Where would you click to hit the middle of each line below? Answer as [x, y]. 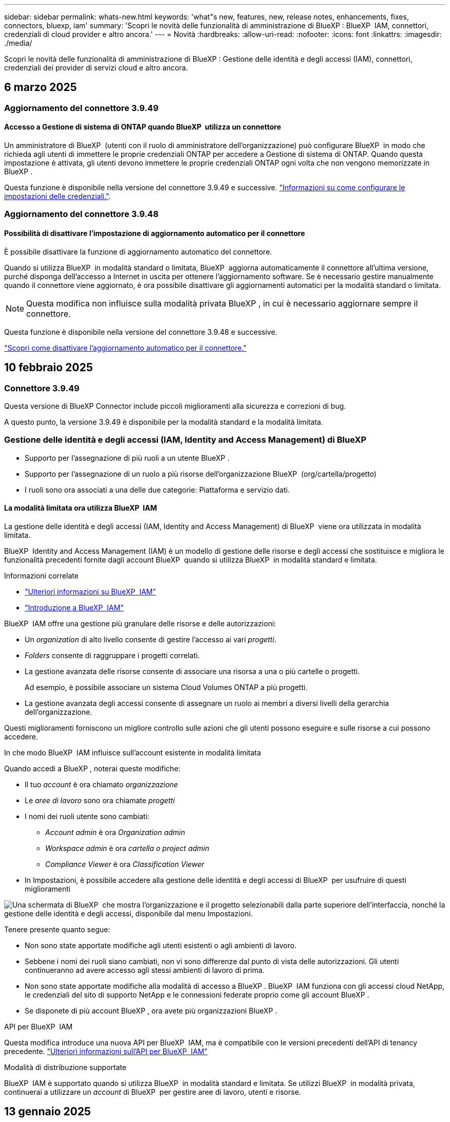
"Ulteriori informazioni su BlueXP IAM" [90, 591]
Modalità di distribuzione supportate [65, 1067]
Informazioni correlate [41, 575]
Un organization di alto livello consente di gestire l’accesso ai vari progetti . [151, 639]
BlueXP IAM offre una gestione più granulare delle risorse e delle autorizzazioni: [140, 623]
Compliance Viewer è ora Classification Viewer [125, 864]
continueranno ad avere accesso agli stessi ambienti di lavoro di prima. [145, 970]
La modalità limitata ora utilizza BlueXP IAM [81, 508]
